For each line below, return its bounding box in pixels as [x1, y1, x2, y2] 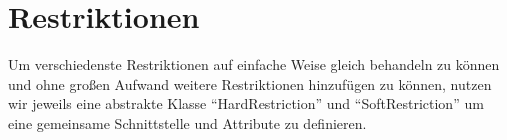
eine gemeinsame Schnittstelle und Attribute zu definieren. [8, 112, 367, 133]
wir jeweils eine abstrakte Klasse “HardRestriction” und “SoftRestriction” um [8, 93, 484, 114]
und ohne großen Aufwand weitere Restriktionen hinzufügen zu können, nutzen [8, 73, 492, 94]
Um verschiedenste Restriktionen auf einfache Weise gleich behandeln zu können [8, 54, 500, 75]
